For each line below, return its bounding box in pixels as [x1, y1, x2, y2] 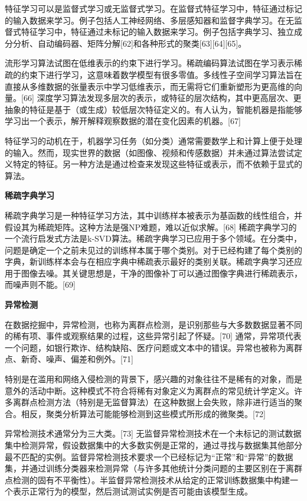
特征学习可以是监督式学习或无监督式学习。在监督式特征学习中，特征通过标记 [5, 2, 302, 14]
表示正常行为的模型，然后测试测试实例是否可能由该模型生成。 [12, 485, 253, 497]
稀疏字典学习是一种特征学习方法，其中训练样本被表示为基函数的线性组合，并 [5, 209, 302, 221]
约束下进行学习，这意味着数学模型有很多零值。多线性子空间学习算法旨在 [21, 68, 302, 80]
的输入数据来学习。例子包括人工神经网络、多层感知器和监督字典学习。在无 [5, 14, 294, 26]
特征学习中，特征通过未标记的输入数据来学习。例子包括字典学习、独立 [21, 25, 294, 38]
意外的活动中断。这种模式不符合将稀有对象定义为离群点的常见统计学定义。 [5, 384, 294, 396]
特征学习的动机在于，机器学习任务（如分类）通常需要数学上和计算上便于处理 [5, 134, 302, 147]
